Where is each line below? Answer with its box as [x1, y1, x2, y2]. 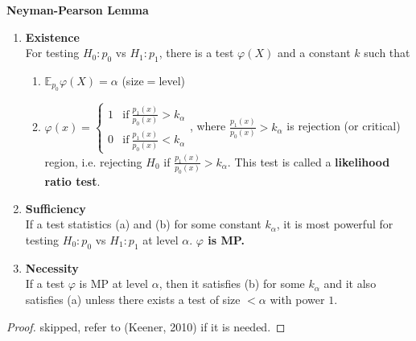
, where [189, 117, 226, 134]
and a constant [277, 44, 351, 61]
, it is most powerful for [276, 216, 393, 232]
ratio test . [44, 173, 101, 190]
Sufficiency [25, 199, 86, 216]
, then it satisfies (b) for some [159, 275, 305, 292]
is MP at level [79, 275, 148, 292]
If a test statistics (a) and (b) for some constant [25, 216, 262, 232]
